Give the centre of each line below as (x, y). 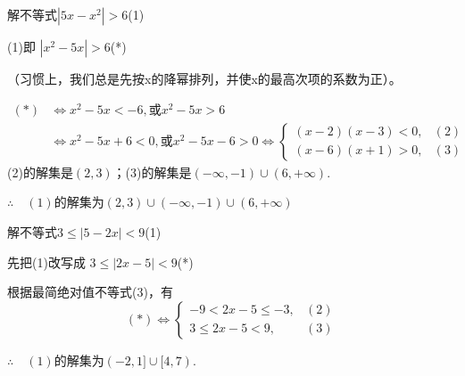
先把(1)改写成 (46, 262)
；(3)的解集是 (152, 172)
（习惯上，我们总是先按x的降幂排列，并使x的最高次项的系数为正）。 (204, 78)
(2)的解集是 (40, 172)
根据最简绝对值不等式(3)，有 (90, 292)
